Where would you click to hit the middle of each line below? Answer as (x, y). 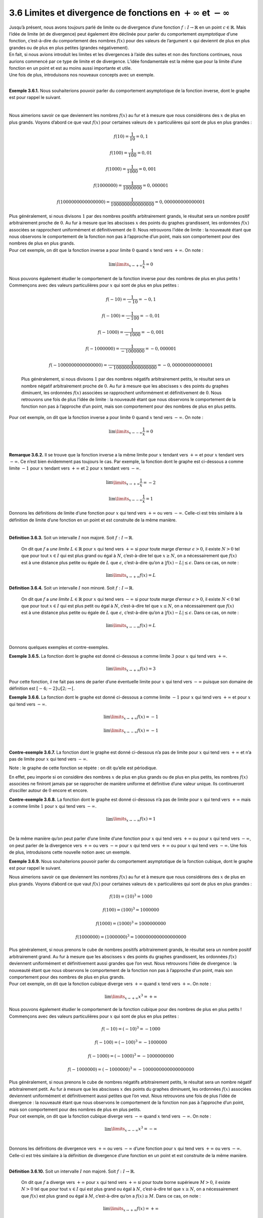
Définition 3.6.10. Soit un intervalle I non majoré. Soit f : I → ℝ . (72, 1171)
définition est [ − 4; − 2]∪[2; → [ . (42, 688)
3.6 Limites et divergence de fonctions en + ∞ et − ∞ (119, 13)
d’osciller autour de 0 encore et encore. (49, 790)
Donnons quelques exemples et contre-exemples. (59, 647)
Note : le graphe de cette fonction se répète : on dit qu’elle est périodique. (83, 768)
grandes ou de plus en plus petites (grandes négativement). (69, 48)
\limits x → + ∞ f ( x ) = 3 (134, 669)
